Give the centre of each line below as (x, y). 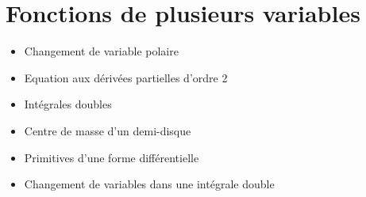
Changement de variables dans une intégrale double (149, 184)
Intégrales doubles (68, 104)
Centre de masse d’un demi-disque (108, 130)
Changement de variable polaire (101, 51)
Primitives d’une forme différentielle (112, 157)
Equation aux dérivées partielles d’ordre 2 (126, 77)
